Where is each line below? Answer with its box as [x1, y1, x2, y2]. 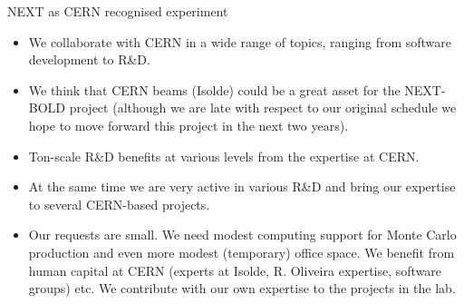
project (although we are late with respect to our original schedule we [69, 98, 457, 117]
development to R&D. [28, 50, 150, 69]
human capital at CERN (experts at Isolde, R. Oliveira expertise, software [28, 260, 442, 279]
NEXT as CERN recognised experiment [7, 2, 228, 20]
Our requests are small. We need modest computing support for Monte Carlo [28, 225, 457, 244]
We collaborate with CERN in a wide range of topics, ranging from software [28, 32, 452, 51]
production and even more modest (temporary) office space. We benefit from [28, 242, 455, 261]
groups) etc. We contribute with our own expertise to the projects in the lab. [28, 279, 456, 298]
